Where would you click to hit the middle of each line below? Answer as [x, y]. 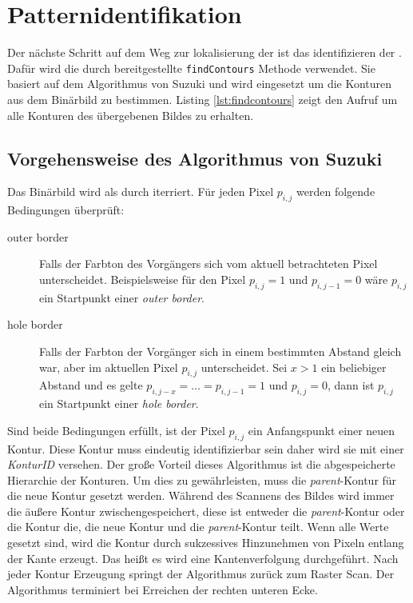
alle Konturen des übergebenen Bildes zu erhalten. [131, 115]
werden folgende [336, 192]
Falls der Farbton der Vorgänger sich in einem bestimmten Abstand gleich [220, 351]
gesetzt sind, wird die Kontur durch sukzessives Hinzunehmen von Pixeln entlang [206, 543]
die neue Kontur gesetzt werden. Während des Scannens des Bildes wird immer [201, 495]
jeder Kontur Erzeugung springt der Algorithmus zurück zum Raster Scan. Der [201, 574]
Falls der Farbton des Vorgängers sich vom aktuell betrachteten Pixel [208, 264]
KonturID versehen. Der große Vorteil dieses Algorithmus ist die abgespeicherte [201, 464]
